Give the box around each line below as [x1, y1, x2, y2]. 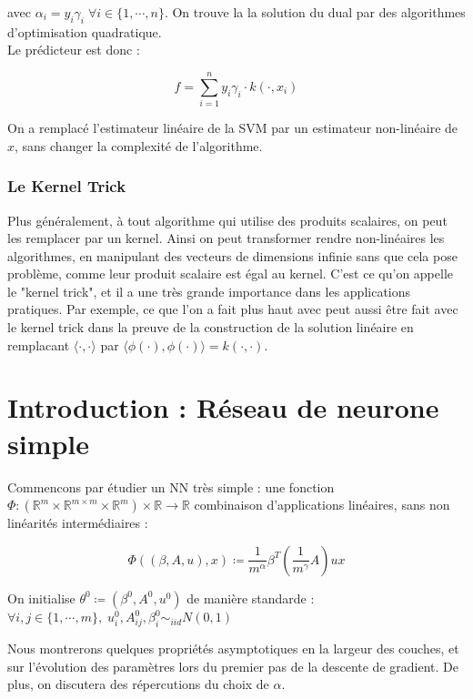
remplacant [7, 335, 70, 354]
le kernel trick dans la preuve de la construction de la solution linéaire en [7, 318, 414, 337]
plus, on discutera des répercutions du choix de [7, 674, 269, 694]
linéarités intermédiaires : [7, 513, 148, 532]
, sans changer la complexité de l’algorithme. [15, 136, 263, 155]
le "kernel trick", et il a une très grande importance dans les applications [7, 281, 411, 300]
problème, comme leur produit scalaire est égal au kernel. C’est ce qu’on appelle [7, 264, 453, 283]
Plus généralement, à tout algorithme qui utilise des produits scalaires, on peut [7, 210, 448, 229]
